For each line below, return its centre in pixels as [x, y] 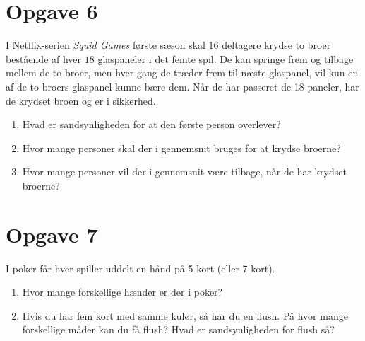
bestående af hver [44, 58]
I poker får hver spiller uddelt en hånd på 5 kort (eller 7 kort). [140, 268]
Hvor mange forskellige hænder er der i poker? [122, 292]
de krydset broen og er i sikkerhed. [81, 100]
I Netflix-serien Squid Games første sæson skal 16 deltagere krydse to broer [168, 45]
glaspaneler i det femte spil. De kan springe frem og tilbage [226, 58]
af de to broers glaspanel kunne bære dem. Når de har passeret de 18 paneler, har [182, 86]
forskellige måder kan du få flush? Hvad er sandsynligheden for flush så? [178, 329]
